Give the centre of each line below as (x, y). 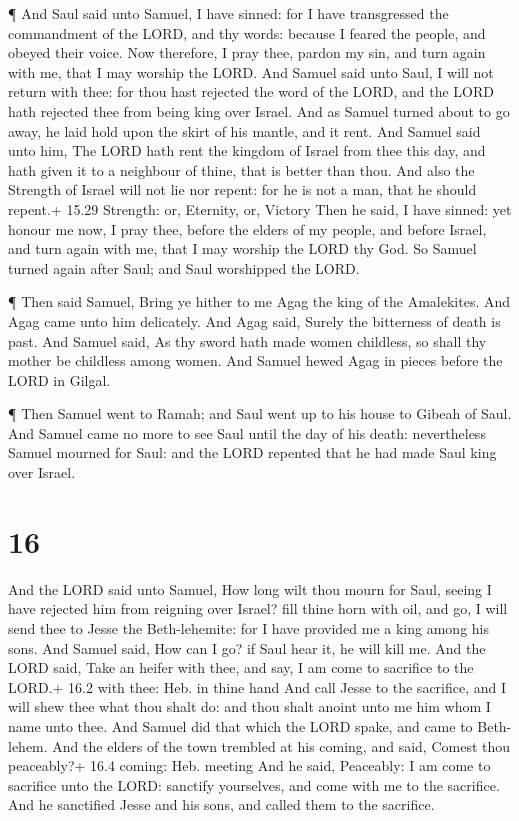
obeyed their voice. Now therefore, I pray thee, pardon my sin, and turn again (247, 52)
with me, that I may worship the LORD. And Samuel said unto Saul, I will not (251, 71)
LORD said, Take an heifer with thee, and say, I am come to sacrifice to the (241, 667)
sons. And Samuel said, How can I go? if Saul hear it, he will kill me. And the (247, 647)
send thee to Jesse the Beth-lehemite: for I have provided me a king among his (248, 627)
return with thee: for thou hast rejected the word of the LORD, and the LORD (251, 91)
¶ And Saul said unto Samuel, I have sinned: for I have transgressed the (228, 13)
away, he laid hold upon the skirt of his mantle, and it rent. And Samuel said (244, 130)
